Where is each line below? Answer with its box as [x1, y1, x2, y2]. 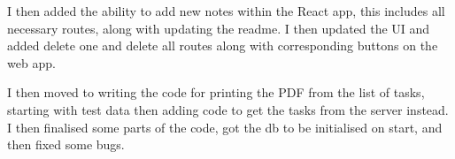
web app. [7, 53, 56, 72]
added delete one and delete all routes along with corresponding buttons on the [7, 36, 438, 55]
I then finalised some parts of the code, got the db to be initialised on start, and [7, 117, 443, 136]
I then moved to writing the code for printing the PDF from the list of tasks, [7, 83, 425, 102]
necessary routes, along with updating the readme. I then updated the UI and [7, 19, 430, 37]
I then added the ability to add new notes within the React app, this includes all [7, 2, 445, 19]
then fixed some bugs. [7, 135, 125, 154]
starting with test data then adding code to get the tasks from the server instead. [7, 100, 449, 118]
